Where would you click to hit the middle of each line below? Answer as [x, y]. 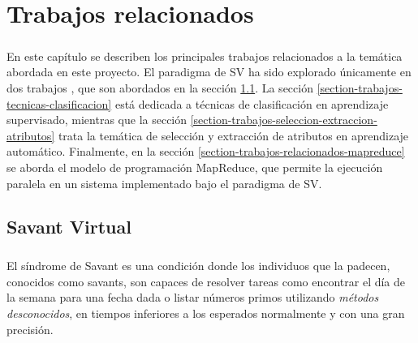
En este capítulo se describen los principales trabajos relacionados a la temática [205, 56]
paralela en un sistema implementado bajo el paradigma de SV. [164, 183]
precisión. [30, 329]
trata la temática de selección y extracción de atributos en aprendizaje [233, 135]
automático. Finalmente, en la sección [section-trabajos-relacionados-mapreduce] [206, 151]
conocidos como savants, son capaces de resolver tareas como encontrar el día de [206, 281]
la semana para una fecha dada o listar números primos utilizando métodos [193, 297]
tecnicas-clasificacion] [59, 103]
